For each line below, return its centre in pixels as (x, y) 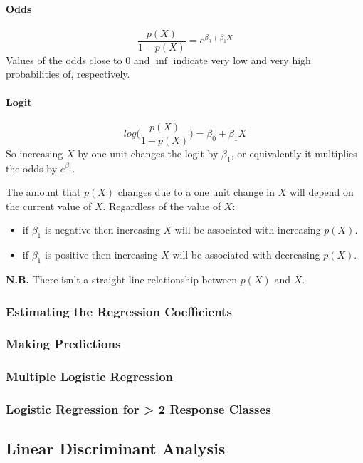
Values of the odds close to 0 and (78, 59)
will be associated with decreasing (246, 255)
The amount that (43, 192)
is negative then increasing (102, 230)
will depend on (321, 192)
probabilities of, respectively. (68, 74)
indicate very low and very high (242, 59)
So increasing (35, 153)
